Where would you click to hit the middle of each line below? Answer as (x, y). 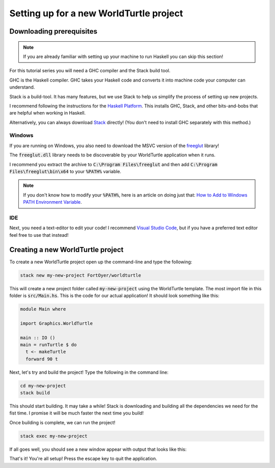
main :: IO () (38, 338)
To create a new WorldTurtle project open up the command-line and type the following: (101, 262)
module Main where (43, 309)
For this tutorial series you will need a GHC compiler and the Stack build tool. (90, 71)
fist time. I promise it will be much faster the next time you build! (76, 413)
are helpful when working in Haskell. (48, 113)
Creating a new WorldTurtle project (66, 250)
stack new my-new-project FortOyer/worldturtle (80, 275)
